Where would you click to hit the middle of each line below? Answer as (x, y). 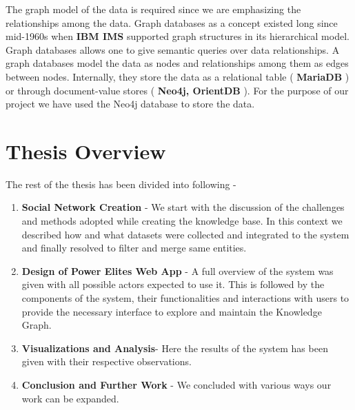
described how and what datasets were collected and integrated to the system (185, 234)
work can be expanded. (70, 398)
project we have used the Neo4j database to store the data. (130, 104)
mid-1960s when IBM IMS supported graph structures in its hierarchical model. (177, 36)
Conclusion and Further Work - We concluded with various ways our (176, 385)
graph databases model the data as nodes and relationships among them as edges (177, 63)
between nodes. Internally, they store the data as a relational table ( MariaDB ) (177, 76)
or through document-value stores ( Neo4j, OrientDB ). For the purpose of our (177, 90)
